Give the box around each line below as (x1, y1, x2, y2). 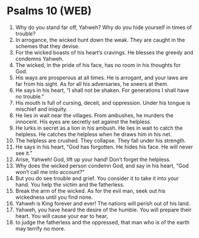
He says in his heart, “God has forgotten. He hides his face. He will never (15, 143, 193, 150)
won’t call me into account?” (15, 168, 85, 175)
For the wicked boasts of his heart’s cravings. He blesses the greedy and (15, 49, 194, 56)
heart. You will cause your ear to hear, (15, 212, 108, 220)
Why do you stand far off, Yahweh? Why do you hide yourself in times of (15, 24, 192, 31)
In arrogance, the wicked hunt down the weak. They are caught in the (15, 36, 185, 43)
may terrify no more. (15, 225, 66, 232)
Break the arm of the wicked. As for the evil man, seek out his (15, 187, 166, 194)
